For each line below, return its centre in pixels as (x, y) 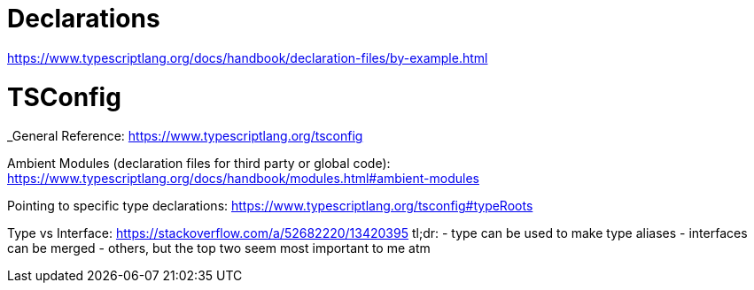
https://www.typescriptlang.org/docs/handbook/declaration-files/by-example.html (248, 57)
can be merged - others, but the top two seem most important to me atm (219, 248)
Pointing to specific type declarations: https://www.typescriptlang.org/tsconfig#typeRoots (270, 206)
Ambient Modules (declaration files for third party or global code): (199, 164)
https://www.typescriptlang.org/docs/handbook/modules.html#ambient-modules (243, 179)
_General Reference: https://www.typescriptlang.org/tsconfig (185, 136)
